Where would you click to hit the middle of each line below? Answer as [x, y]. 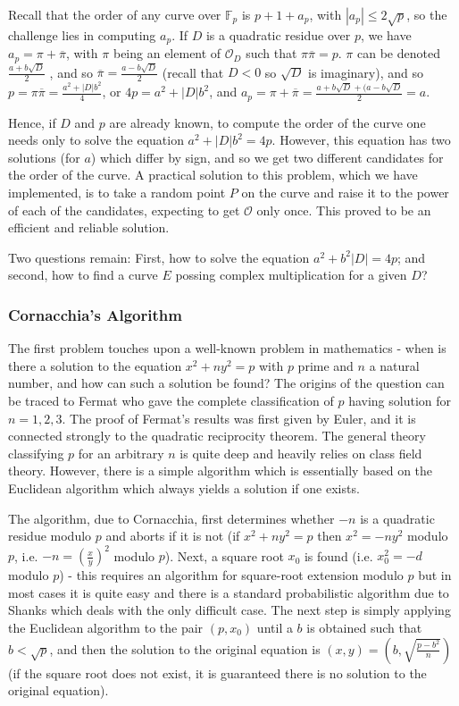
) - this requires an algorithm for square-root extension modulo [231, 575]
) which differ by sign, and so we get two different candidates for [267, 157]
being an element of [167, 53]
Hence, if [32, 122]
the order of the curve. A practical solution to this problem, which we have [213, 175]
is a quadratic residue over [278, 34]
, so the [427, 14]
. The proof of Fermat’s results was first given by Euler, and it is [239, 418]
